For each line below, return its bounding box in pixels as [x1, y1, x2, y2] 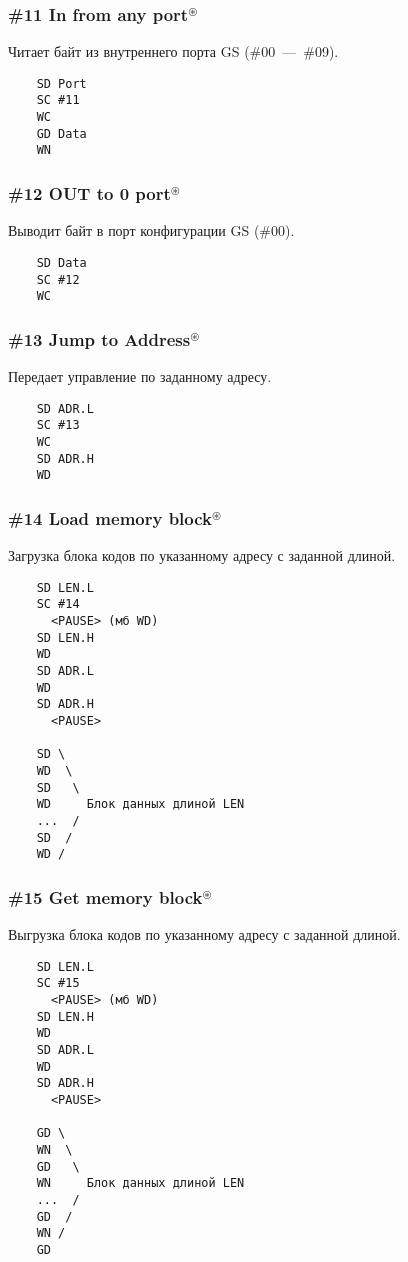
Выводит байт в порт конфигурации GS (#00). [8, 220, 295, 241]
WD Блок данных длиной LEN [36, 797, 245, 812]
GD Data [36, 126, 87, 141]
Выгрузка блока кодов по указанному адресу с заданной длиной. [8, 924, 401, 945]
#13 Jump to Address [8, 326, 191, 351]
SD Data [36, 255, 87, 270]
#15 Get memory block [8, 884, 203, 909]
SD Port [36, 76, 87, 91]
